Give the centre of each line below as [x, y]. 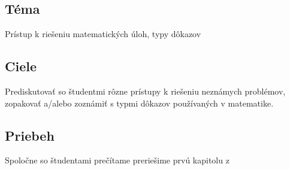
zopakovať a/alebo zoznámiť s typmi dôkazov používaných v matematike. [139, 103]
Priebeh [30, 135]
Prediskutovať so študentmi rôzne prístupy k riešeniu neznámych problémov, [145, 91]
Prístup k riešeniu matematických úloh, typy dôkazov [103, 34]
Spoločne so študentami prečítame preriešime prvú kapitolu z [117, 160]
